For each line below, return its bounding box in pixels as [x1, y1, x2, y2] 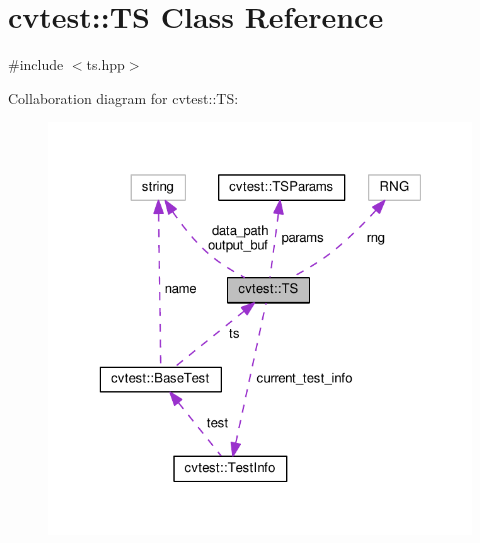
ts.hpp [86, 54, 125, 75]
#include [8, 54, 64, 75]
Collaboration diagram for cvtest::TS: [8, 87, 239, 108]
